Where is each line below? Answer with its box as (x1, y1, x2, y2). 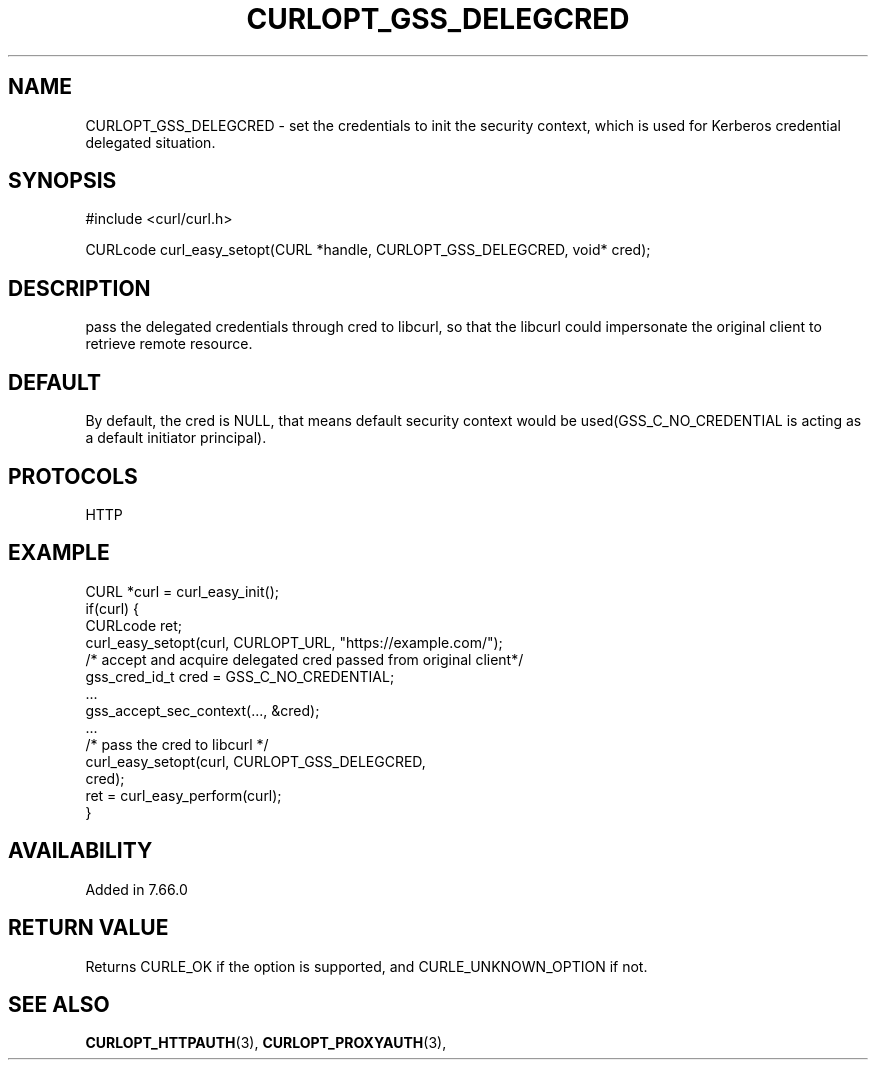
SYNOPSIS (8, 168, 117, 194)
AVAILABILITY (8, 838, 153, 864)
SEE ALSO (8, 991, 110, 1017)
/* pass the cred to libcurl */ (85, 735, 269, 753)
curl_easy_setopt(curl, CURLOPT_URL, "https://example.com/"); (85, 633, 503, 651)
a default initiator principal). (85, 429, 267, 447)
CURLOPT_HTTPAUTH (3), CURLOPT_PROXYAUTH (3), (85, 1034, 447, 1052)
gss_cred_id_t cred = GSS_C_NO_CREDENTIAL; (85, 667, 395, 685)
